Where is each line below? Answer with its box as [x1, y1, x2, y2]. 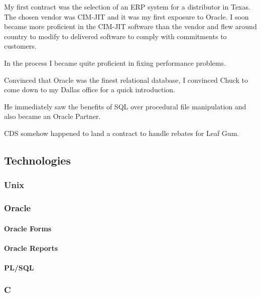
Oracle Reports [4, 242, 58, 253]
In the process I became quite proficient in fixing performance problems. [4, 57, 226, 68]
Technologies [4, 152, 71, 168]
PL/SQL [4, 262, 34, 272]
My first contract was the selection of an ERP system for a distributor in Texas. [4, 2, 250, 12]
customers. [4, 41, 37, 51]
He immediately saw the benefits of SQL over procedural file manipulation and [4, 101, 246, 111]
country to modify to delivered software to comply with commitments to [4, 31, 227, 41]
